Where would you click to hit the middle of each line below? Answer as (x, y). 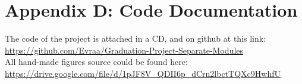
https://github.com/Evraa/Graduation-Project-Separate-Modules (124, 50)
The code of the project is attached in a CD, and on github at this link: (136, 38)
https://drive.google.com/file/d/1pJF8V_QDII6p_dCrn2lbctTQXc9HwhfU (143, 73)
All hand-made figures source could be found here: (96, 62)
